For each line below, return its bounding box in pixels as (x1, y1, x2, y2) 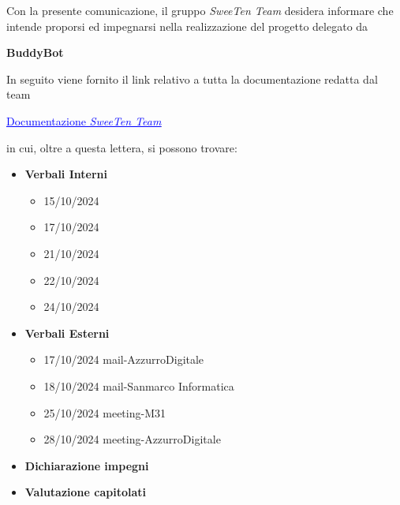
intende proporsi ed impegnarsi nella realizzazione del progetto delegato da (6, 17, 368, 34)
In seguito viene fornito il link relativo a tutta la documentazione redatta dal (6, 70, 378, 87)
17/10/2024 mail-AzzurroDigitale (43, 351, 204, 368)
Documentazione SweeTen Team (6, 112, 162, 129)
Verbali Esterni (24, 324, 110, 341)
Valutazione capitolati (24, 484, 147, 500)
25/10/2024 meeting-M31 (43, 404, 166, 421)
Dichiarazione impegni (24, 457, 149, 473)
